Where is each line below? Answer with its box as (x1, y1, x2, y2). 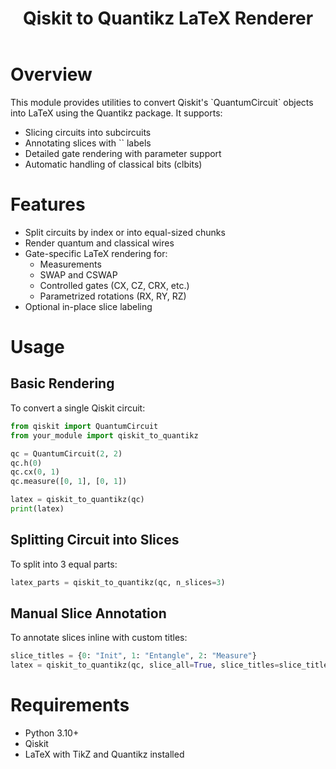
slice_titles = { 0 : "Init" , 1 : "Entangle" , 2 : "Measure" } (10, 651, 257, 661)
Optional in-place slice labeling (24, 300, 153, 312)
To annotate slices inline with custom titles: (10, 632, 188, 644)
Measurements (39, 258, 102, 270)
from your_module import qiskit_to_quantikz (10, 430, 199, 441)
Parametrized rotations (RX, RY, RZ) (39, 290, 187, 302)
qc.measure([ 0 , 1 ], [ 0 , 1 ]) (10, 477, 128, 487)
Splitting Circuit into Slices (10, 532, 180, 549)
